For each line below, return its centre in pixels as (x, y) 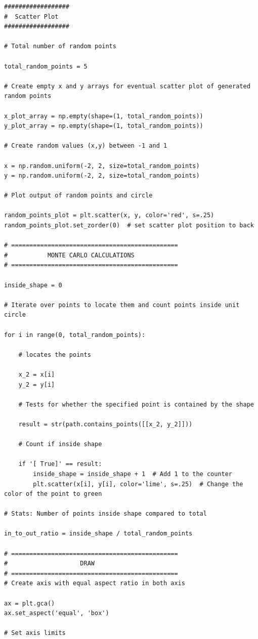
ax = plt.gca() (30, 603)
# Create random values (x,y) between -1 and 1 (86, 146)
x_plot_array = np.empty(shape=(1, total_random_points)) (104, 116)
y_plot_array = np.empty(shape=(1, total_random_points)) (104, 126)
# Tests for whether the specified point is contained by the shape (136, 404)
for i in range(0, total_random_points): (75, 335)
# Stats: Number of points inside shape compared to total (105, 514)
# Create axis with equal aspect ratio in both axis (95, 583)
